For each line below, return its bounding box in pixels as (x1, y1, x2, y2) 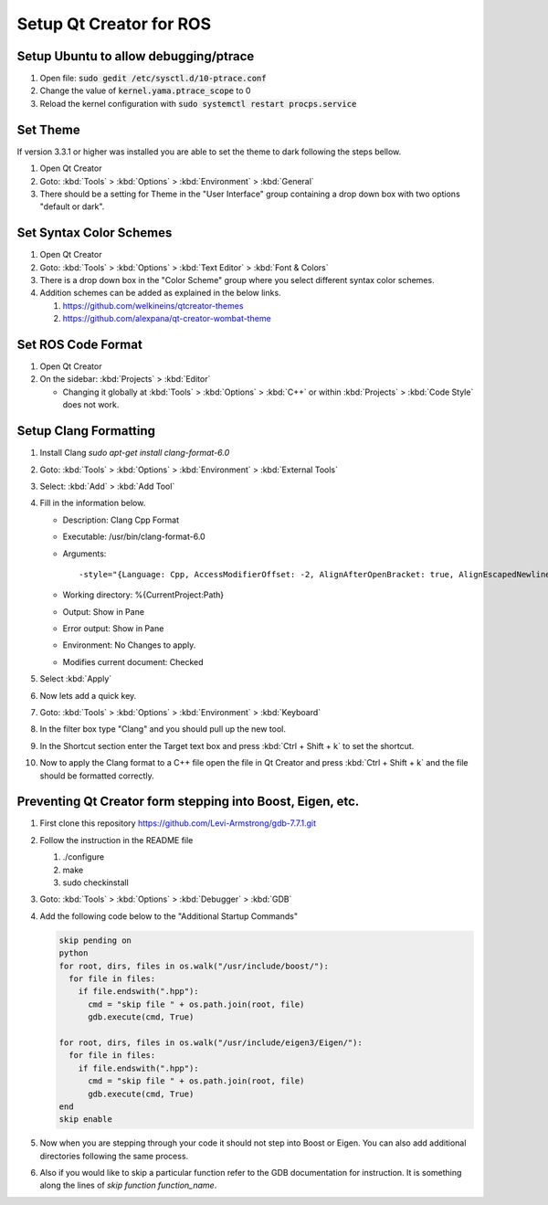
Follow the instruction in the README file (39, 834, 194, 845)
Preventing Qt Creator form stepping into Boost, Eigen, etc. (16, 794, 360, 809)
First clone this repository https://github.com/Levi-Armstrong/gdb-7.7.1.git (39, 818, 317, 829)
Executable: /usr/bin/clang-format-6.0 (62, 531, 205, 543)
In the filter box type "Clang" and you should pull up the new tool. (39, 724, 287, 735)
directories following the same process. (39, 1150, 189, 1161)
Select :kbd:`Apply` (39, 673, 112, 684)
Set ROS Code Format (16, 336, 143, 352)
